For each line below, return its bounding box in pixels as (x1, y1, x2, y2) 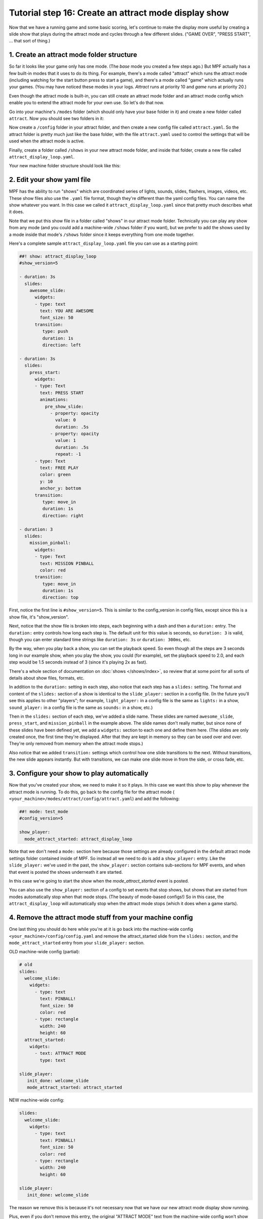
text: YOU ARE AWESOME (39, 308, 94, 314)
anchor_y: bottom (39, 486, 81, 491)
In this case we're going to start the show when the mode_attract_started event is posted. (9, 878, 189, 884)
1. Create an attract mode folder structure (9, 51, 137, 59)
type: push (42, 329, 68, 334)
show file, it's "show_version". (9, 614, 69, 620)
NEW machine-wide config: (9, 1097, 64, 1103)
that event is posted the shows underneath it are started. (9, 869, 123, 875)
